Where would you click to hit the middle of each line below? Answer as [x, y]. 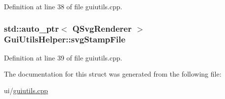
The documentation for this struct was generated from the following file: [113, 74]
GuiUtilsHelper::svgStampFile [65, 39]
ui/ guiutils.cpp [26, 90]
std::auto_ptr [31, 28]
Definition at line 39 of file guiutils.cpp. [63, 57]
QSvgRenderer [102, 28]
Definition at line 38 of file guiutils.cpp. [63, 6]
